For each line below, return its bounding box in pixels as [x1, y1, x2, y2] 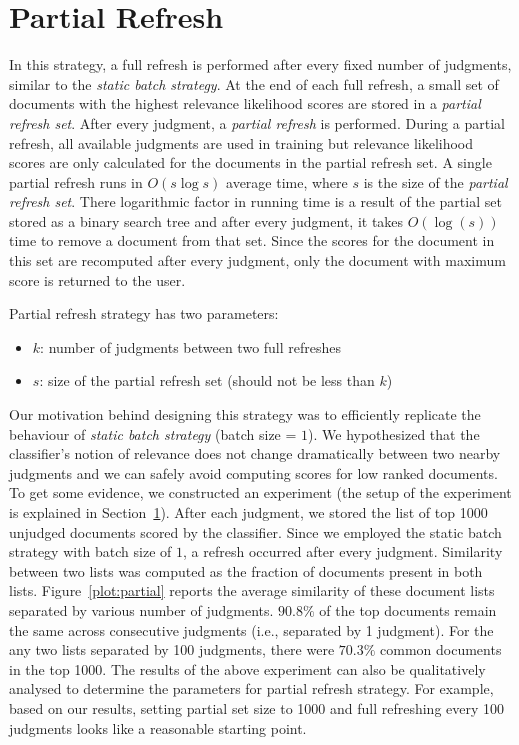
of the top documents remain [319, 599, 497, 620]
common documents [380, 639, 502, 660]
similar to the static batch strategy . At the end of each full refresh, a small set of [9, 73, 499, 94]
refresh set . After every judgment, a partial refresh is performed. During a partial [9, 112, 505, 133]
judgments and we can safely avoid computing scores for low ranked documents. [9, 462, 498, 483]
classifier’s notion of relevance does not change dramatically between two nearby [9, 443, 501, 464]
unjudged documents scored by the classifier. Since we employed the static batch [9, 521, 502, 542]
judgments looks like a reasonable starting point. [9, 717, 307, 738]
